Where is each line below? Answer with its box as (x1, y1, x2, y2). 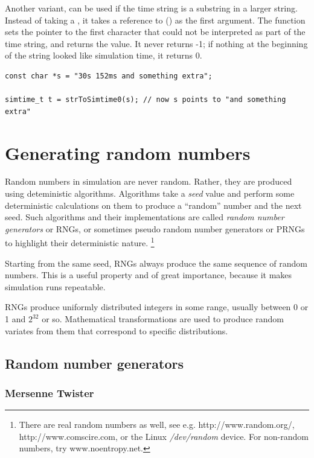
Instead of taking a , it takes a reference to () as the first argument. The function (5, 13, 306, 26)
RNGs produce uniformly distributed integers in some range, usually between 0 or (5, 301, 309, 313)
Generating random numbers (5, 140, 251, 165)
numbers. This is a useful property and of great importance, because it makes (5, 269, 292, 281)
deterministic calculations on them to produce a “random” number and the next (5, 199, 302, 211)
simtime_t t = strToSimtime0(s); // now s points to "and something (5, 95, 286, 104)
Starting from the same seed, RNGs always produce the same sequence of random (5, 256, 307, 269)
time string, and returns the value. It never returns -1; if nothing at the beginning (5, 37, 308, 49)
